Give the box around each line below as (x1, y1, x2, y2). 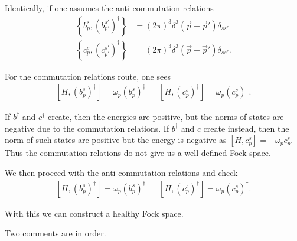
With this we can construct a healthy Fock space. (5, 207, 184, 219)
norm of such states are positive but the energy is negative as (5, 133, 227, 146)
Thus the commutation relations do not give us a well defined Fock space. (5, 146, 271, 159)
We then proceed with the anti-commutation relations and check (5, 167, 238, 179)
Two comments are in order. (5, 227, 106, 239)
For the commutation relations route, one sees (5, 70, 171, 82)
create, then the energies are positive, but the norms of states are (47, 110, 284, 123)
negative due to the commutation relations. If (5, 122, 169, 134)
